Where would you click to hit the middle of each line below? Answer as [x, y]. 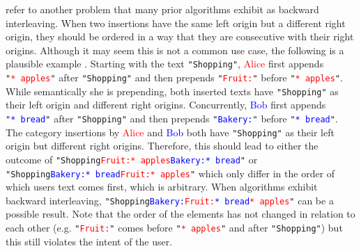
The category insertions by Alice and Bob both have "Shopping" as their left [170, 132]
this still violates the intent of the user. [89, 241]
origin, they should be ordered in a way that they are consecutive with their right [180, 37]
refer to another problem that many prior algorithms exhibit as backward [162, 9]
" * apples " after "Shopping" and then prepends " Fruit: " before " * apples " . [174, 78]
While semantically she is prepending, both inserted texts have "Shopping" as [172, 91]
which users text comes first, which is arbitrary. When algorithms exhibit [162, 187]
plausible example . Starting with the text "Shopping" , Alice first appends [165, 64]
